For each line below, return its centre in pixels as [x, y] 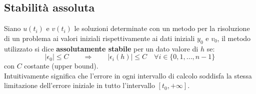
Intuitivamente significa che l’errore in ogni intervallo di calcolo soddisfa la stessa [128, 75]
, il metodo [234, 38]
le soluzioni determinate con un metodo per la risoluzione [162, 28]
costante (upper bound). [61, 66]
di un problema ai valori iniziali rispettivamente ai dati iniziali [99, 38]
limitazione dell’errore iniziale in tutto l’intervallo [79, 85]
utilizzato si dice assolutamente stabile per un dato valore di [101, 48]
